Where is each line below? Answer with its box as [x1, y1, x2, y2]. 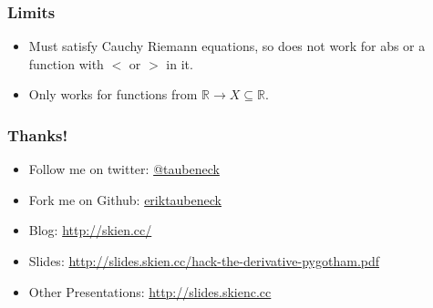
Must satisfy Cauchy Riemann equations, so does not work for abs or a [28, 36, 426, 56]
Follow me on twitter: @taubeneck [28, 159, 220, 179]
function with [28, 54, 104, 73]
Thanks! [7, 123, 68, 146]
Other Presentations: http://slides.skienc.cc [28, 282, 272, 301]
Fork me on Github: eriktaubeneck [28, 190, 222, 209]
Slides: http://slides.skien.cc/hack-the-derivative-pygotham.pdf [28, 252, 380, 270]
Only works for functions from [28, 85, 198, 104]
